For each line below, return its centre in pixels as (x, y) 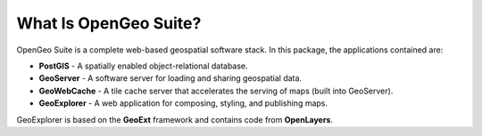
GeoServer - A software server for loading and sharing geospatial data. (170, 78)
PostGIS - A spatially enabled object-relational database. (144, 66)
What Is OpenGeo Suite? (109, 23)
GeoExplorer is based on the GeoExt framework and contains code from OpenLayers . (175, 119)
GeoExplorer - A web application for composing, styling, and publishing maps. (183, 103)
